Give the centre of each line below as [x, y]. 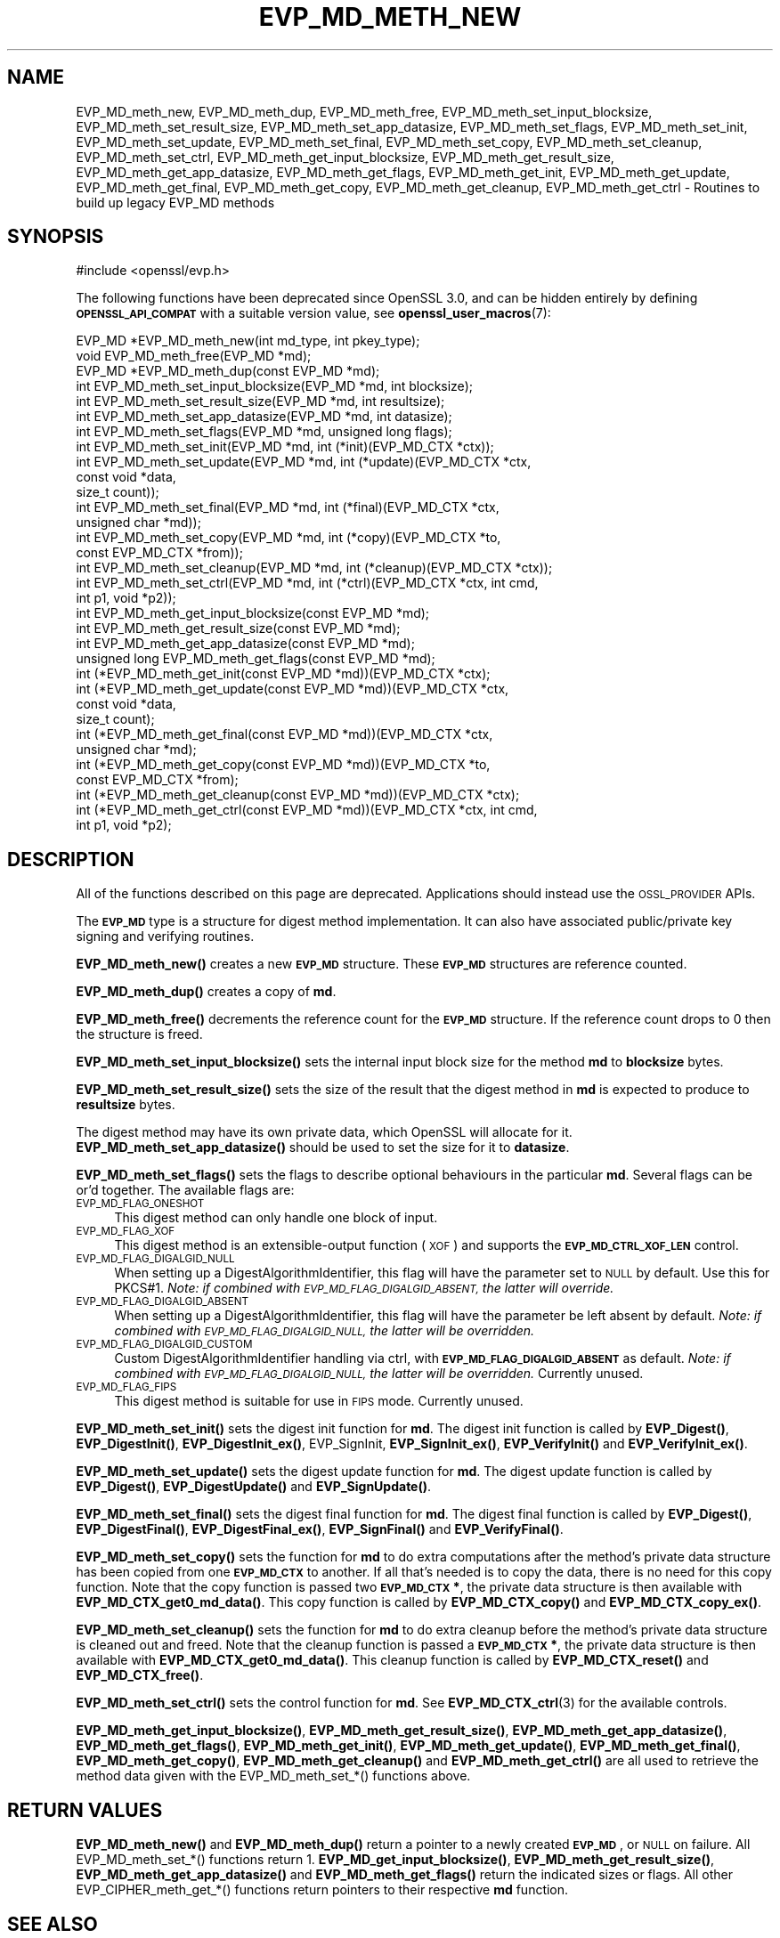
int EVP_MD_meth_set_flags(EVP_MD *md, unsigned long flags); [264, 432]
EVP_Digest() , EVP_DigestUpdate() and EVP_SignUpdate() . [254, 1487]
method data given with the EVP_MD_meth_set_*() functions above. [273, 1776]
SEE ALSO [53, 1924]
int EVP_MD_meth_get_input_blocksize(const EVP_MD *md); [253, 613]
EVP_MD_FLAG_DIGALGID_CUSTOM [164, 1345]
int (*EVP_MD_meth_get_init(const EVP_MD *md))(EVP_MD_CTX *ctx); [283, 674]
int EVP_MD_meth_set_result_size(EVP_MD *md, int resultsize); [260, 401]
